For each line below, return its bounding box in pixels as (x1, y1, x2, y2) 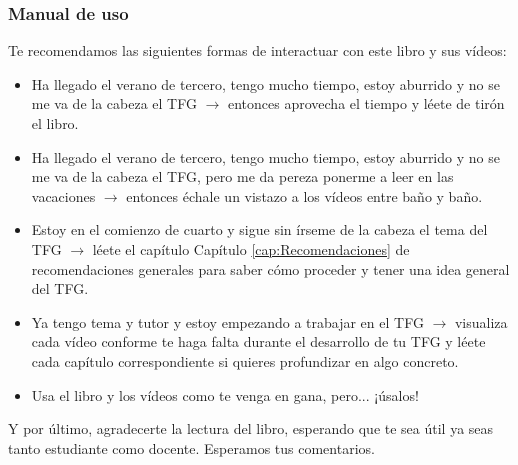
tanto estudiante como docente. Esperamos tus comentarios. (8, 437, 375, 458)
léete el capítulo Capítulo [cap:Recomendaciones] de (92, 238, 410, 259)
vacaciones (31, 185, 96, 206)
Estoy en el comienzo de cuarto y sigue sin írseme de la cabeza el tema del (31, 219, 488, 240)
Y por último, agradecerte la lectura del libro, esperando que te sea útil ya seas (8, 418, 494, 439)
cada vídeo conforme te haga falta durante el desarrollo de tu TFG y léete (31, 331, 486, 352)
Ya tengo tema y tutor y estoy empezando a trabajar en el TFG (31, 311, 424, 332)
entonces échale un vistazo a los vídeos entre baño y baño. (126, 185, 483, 206)
